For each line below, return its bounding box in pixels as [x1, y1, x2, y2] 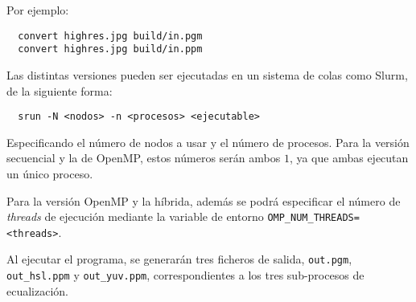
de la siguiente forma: [6, 82, 113, 99]
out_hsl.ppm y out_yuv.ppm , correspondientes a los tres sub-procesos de [6, 267, 365, 284]
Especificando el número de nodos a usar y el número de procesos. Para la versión [6, 133, 410, 150]
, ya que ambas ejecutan [289, 149, 409, 166]
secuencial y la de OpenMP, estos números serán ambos [6, 149, 281, 166]
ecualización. [6, 282, 68, 299]
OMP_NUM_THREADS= [267, 212, 360, 224]
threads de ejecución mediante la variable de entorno [6, 208, 264, 225]
